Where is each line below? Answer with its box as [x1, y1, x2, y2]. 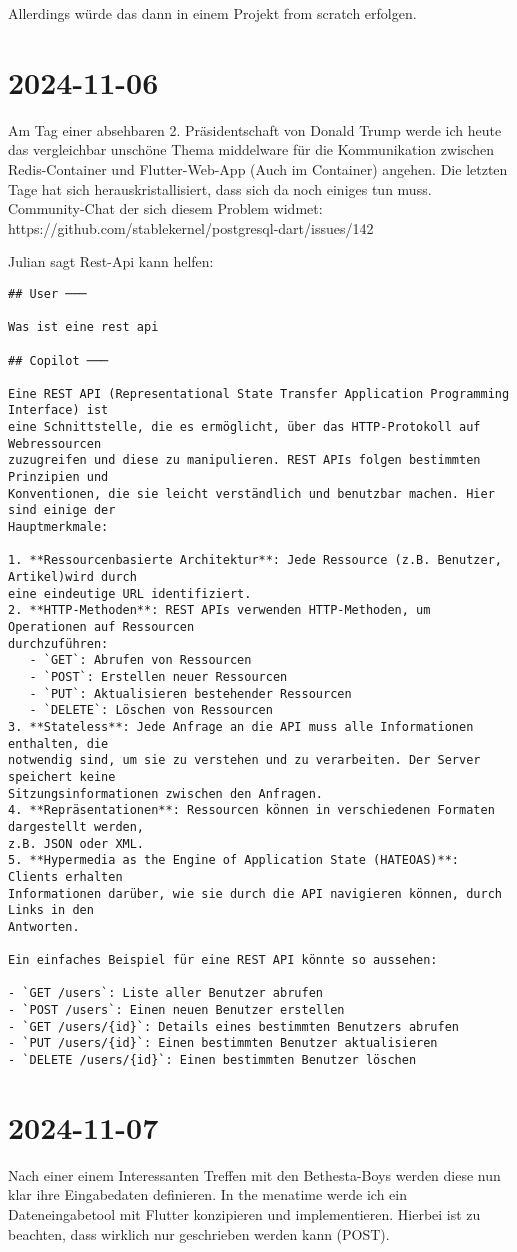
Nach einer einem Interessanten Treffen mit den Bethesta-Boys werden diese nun [8, 1164, 501, 1185]
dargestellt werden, [8, 819, 145, 834]
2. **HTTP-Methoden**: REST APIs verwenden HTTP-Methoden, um [8, 603, 431, 618]
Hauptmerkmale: [8, 520, 109, 535]
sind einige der [8, 503, 116, 518]
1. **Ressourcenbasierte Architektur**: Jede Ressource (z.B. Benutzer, [8, 553, 502, 568]
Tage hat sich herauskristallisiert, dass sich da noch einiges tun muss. [8, 178, 432, 199]
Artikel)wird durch [8, 570, 137, 585]
